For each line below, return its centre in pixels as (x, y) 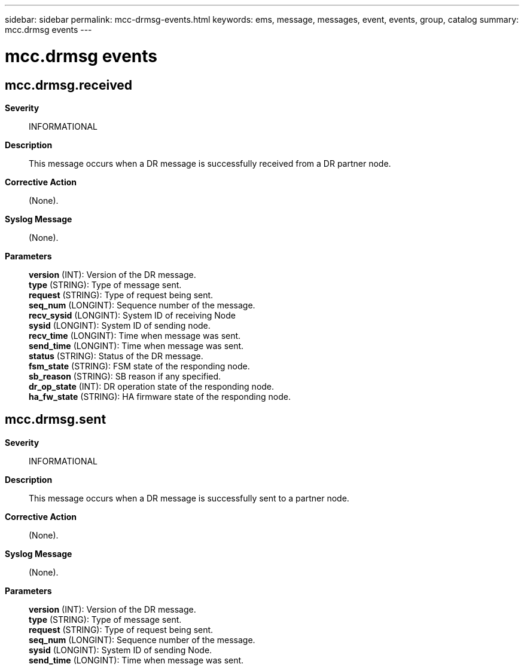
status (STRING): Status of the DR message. (116, 356)
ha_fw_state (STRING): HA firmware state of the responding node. (160, 396)
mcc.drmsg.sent (56, 420)
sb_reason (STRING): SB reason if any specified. (125, 376)
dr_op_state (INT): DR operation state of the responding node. (152, 386)
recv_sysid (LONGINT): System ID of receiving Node (132, 315)
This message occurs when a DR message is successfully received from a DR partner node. (210, 163)
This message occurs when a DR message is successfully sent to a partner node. (189, 498)
